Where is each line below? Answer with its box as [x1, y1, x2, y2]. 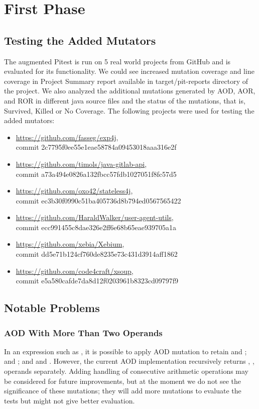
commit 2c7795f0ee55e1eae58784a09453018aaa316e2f [16, 142, 177, 152]
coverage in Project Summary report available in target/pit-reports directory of [4, 75, 248, 86]
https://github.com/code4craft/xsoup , [16, 265, 134, 276]
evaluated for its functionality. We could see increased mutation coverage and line [4, 66, 254, 76]
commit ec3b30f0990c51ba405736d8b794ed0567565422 [16, 195, 181, 206]
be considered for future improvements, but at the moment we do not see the [4, 375, 241, 386]
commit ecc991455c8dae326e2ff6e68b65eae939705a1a [16, 222, 177, 232]
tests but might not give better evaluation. [4, 395, 135, 405]
